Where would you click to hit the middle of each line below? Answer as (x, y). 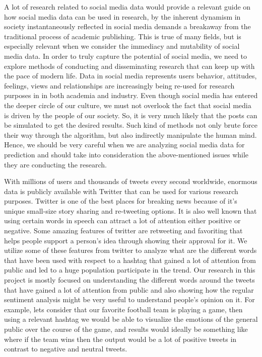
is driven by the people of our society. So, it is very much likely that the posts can (131, 115)
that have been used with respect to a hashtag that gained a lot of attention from (130, 260)
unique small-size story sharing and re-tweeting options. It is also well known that (130, 210)
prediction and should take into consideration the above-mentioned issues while (126, 154)
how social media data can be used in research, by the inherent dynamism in (122, 16)
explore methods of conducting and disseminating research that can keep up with (129, 66)
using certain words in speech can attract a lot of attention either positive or (122, 220)
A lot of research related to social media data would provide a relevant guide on (127, 7)
